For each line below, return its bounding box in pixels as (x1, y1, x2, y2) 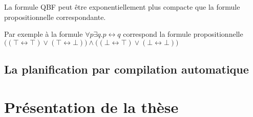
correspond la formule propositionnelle (123, 29, 243, 39)
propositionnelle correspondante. (4, 11, 106, 22)
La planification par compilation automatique (4, 61, 249, 77)
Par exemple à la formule (4, 29, 83, 39)
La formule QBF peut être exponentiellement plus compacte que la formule (4, 2, 240, 12)
